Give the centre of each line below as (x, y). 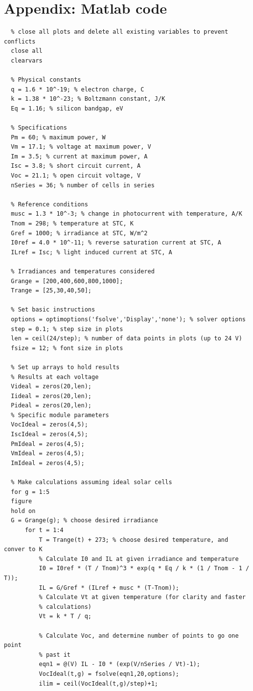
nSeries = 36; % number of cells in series (83, 185)
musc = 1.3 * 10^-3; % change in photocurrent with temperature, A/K (126, 214)
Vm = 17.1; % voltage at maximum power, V (81, 147)
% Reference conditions (49, 204)
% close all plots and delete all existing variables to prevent (120, 32)
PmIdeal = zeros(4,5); (48, 444)
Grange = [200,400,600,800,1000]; (67, 281)
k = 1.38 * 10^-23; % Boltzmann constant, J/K (88, 99)
